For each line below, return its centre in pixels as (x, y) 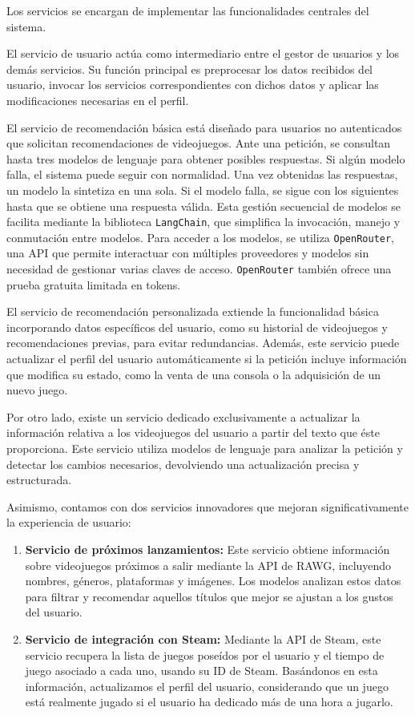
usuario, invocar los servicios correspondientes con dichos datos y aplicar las (193, 85)
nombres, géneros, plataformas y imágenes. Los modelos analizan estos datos (213, 581)
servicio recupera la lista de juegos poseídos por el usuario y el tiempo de (205, 654)
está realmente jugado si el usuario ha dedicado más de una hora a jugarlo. (209, 702)
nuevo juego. (37, 390)
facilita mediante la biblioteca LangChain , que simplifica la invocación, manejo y (203, 222)
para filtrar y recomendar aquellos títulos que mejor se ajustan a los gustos (209, 596)
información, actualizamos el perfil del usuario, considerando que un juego (207, 686)
